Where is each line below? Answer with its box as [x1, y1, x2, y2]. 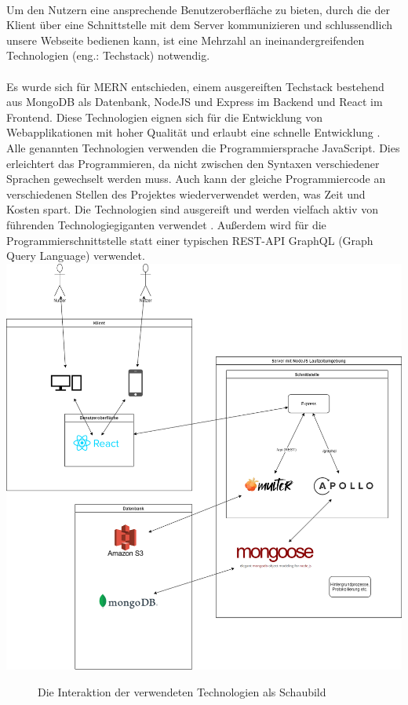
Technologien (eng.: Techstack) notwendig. [6, 47, 210, 64]
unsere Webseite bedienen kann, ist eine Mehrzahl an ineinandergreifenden [6, 31, 365, 48]
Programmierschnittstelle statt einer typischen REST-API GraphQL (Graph [6, 232, 373, 248]
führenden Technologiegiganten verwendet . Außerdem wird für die [6, 216, 326, 232]
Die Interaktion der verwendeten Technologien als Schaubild [38, 683, 326, 700]
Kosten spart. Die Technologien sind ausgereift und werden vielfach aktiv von [6, 201, 378, 217]
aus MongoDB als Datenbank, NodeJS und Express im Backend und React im [6, 93, 383, 110]
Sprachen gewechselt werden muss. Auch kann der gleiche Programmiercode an [6, 170, 386, 187]
